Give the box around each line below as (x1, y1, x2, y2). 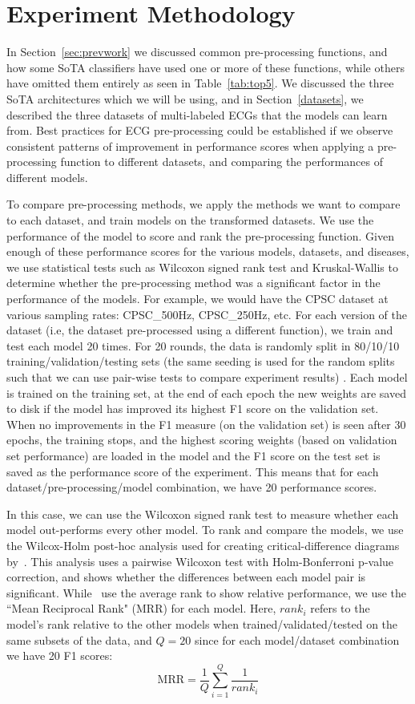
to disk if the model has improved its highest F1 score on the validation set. (6, 400, 379, 417)
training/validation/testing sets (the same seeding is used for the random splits (6, 353, 395, 370)
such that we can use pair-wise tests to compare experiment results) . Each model (6, 369, 408, 385)
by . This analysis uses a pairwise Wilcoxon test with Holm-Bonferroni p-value (6, 552, 394, 569)
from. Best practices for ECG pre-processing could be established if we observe (6, 122, 393, 139)
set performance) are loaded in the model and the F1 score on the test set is (6, 447, 381, 463)
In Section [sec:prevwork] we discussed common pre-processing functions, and (6, 43, 388, 60)
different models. (6, 168, 88, 185)
